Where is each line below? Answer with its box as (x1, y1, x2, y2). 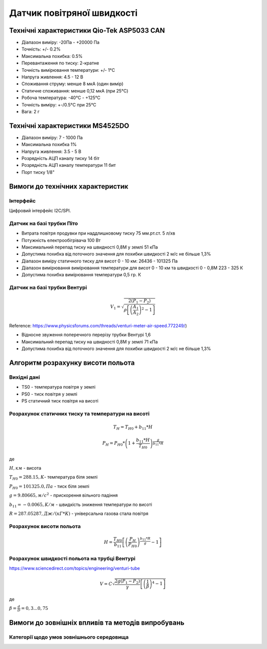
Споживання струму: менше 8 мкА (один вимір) (21, 81, 124, 87)
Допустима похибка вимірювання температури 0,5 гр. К (21, 272, 141, 278)
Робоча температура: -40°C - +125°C (21, 95, 101, 101)
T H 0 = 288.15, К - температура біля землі (9, 474, 98, 481)
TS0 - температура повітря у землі (21, 384, 96, 390)
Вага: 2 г (21, 108, 40, 114)
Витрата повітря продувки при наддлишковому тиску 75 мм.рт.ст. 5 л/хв (21, 230, 176, 236)
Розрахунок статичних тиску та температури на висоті (9, 410, 150, 417)
